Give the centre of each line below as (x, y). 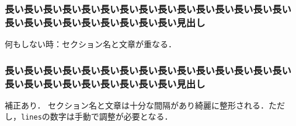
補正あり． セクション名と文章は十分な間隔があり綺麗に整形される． (137, 105)
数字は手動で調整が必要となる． (111, 116)
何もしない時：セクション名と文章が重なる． (90, 44)
